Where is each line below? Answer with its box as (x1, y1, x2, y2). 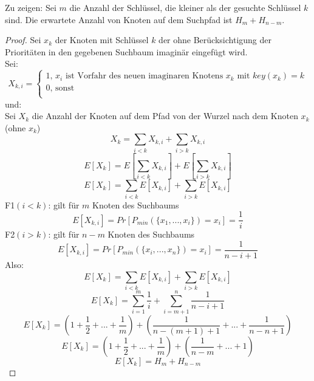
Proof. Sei (5, 33, 41, 46)
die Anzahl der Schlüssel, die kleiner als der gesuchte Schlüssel (69, 1, 301, 13)
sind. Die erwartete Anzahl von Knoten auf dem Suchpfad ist (5, 13, 233, 26)
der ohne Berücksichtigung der (159, 33, 272, 46)
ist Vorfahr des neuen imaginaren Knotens (65, 72, 224, 81)
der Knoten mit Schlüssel (55, 33, 149, 46)
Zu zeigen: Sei (5, 1, 56, 13)
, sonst (50, 84, 75, 93)
